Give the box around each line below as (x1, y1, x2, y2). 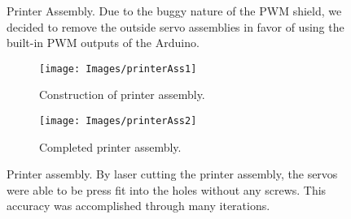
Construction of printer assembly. (39, 86, 205, 103)
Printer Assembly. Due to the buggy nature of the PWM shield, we (7, 2, 342, 19)
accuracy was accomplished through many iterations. (7, 197, 270, 214)
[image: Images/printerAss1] (39, 62, 197, 75)
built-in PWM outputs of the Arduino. (7, 34, 200, 51)
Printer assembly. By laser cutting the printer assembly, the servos (7, 165, 338, 182)
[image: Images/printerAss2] (39, 115, 197, 127)
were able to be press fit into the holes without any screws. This (7, 181, 327, 198)
